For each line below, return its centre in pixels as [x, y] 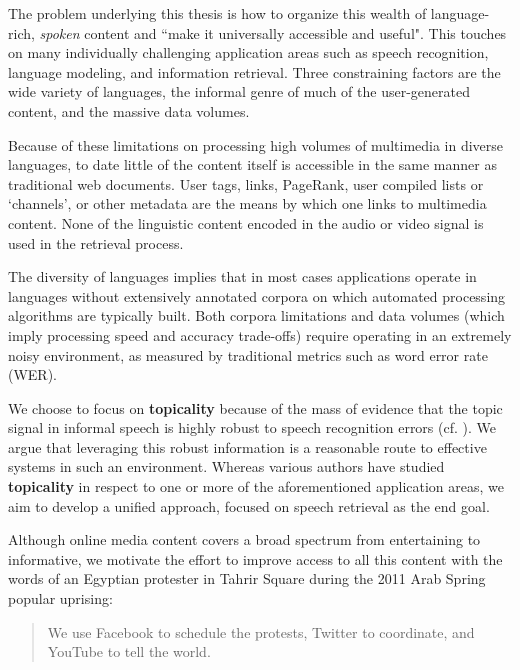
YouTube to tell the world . [129, 651]
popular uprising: [60, 598]
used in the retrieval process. [96, 242]
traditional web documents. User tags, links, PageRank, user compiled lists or [246, 183]
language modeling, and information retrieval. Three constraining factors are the [254, 71]
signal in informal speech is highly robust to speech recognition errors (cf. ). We [252, 427]
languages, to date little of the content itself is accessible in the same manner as [252, 164]
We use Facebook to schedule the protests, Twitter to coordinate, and [261, 631]
